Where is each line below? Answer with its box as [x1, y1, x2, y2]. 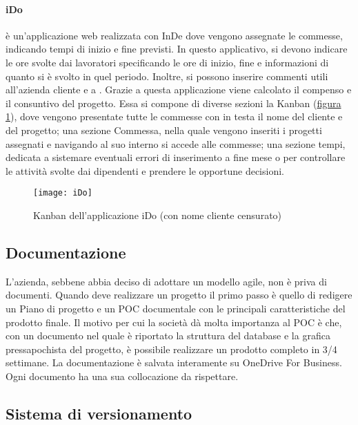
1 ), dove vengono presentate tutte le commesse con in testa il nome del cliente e [6, 109, 343, 124]
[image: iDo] [33, 188, 92, 198]
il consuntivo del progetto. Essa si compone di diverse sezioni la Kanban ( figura [6, 95, 341, 110]
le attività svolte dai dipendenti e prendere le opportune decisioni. [6, 163, 284, 178]
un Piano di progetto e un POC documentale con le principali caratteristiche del [6, 301, 346, 315]
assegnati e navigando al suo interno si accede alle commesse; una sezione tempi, [6, 136, 346, 151]
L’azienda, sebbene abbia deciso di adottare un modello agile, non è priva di [6, 274, 327, 288]
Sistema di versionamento [6, 402, 192, 424]
